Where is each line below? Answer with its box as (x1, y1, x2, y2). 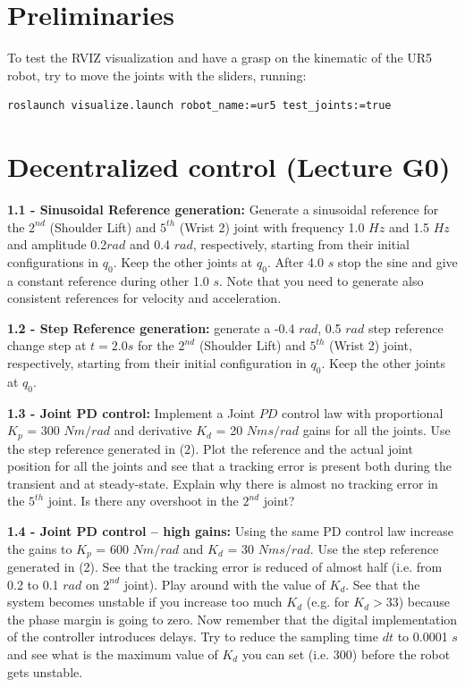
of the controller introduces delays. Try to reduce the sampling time (7, 627, 378, 646)
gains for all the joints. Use (302, 421, 451, 440)
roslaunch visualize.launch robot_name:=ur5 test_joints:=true (7, 99, 392, 113)
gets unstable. (7, 662, 83, 681)
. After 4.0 (266, 252, 324, 271)
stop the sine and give (337, 252, 458, 271)
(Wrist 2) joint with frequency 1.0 (179, 217, 365, 236)
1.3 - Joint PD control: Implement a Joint (7, 403, 256, 422)
